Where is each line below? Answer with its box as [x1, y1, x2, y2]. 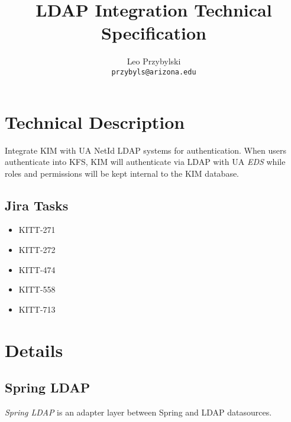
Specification [101, 21, 206, 45]
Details [5, 337, 63, 362]
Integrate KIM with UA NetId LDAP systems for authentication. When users [5, 144, 286, 156]
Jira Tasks [5, 196, 69, 214]
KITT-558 [18, 283, 56, 296]
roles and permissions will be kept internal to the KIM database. [5, 167, 240, 179]
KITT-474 [18, 263, 56, 275]
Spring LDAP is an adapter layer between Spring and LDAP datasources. [5, 406, 272, 418]
